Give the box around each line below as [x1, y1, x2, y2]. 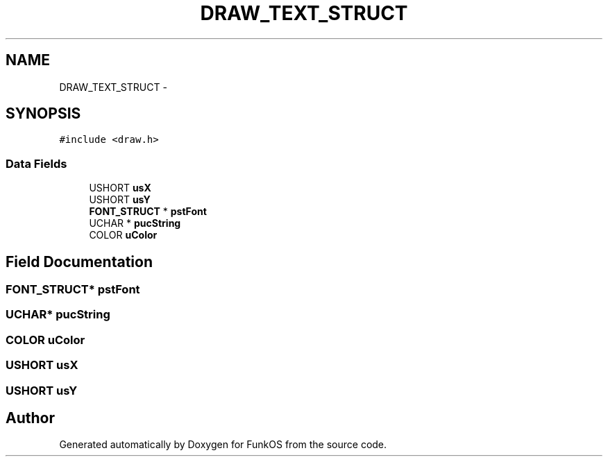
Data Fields [6, 156, 67, 171]
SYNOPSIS [6, 105, 81, 123]
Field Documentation [6, 253, 153, 271]
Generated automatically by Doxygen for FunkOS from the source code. [59, 438, 387, 451]
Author [6, 409, 55, 427]
